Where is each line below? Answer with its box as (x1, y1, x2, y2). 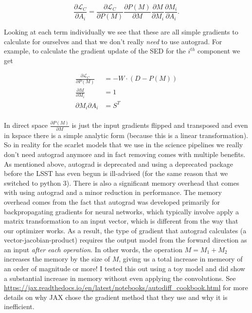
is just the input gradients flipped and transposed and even (72, 120, 248, 130)
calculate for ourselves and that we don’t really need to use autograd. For (4, 36, 222, 46)
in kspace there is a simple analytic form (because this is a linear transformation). (4, 130, 248, 140)
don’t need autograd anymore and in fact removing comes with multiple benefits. (4, 149, 246, 159)
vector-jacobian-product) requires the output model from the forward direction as (4, 235, 247, 245)
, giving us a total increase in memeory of (119, 254, 243, 264)
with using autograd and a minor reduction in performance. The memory (4, 187, 222, 197)
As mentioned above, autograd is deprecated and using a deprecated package (4, 158, 233, 169)
